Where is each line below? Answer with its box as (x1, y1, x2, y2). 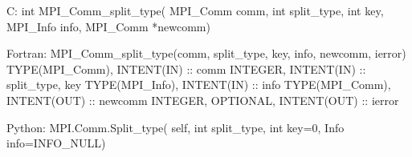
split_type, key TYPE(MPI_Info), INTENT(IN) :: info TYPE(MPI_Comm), (6, 76, 391, 93)
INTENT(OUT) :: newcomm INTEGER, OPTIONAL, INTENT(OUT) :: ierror (6, 91, 399, 108)
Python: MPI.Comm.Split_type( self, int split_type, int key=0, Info (6, 119, 345, 135)
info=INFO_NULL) (6, 135, 106, 151)
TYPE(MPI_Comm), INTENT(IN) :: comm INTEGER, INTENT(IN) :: (6, 60, 366, 77)
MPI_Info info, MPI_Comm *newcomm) (6, 18, 210, 34)
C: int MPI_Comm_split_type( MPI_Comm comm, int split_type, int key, (6, 2, 384, 18)
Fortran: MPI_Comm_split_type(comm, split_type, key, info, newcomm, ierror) (6, 45, 406, 62)
